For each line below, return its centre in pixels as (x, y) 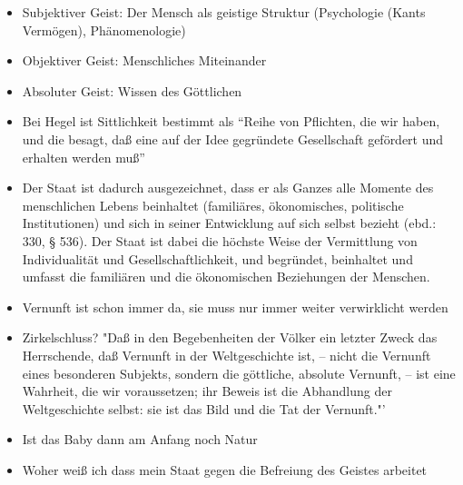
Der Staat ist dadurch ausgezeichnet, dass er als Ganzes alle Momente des (228, 188)
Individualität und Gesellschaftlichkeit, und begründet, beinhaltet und (217, 258)
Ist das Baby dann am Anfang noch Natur (140, 439)
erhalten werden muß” (84, 157)
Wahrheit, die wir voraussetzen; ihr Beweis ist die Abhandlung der (207, 391)
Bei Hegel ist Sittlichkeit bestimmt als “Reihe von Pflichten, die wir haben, (231, 121)
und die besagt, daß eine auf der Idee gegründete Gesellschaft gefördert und (233, 139)
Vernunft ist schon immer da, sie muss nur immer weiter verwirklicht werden (235, 307)
